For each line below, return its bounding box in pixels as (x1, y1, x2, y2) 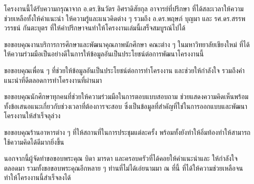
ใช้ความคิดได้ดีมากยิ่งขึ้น (4, 136, 64, 147)
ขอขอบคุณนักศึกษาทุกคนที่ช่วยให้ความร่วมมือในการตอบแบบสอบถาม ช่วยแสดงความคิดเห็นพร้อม (4, 91, 249, 102)
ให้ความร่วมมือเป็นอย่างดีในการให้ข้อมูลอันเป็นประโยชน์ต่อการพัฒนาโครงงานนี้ (4, 49, 204, 59)
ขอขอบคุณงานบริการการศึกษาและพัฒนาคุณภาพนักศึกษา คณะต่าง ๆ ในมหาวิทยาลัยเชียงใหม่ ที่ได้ (4, 39, 250, 49)
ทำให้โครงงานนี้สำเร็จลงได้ (4, 172, 71, 183)
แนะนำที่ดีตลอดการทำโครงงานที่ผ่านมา (4, 75, 102, 85)
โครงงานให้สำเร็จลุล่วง (4, 110, 61, 121)
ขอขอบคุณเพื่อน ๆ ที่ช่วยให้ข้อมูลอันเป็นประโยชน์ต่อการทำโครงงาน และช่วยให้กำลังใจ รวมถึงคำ (4, 65, 245, 75)
